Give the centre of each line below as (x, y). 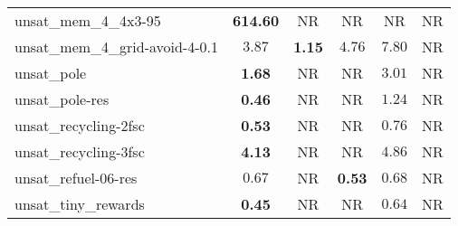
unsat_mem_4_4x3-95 (88, 20)
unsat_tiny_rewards (80, 204)
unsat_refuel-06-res (76, 178)
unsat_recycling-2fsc (80, 125)
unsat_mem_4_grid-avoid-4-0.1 (117, 47)
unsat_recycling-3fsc (80, 151)
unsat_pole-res (62, 99)
